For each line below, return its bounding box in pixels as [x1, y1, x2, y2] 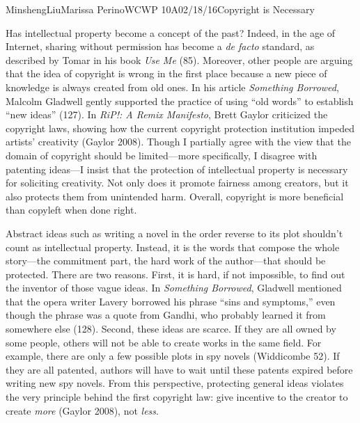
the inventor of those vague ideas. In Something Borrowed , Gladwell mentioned [6, 280, 342, 295]
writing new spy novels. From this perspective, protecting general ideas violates [6, 376, 344, 390]
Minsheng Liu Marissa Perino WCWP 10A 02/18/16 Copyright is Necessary [6, 2, 315, 16]
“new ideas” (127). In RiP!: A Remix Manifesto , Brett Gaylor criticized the [6, 107, 328, 122]
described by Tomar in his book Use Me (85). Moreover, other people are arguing [6, 52, 353, 67]
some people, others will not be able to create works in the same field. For [6, 335, 322, 349]
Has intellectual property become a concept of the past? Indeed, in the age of [6, 25, 336, 40]
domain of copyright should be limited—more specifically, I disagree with [6, 147, 318, 162]
